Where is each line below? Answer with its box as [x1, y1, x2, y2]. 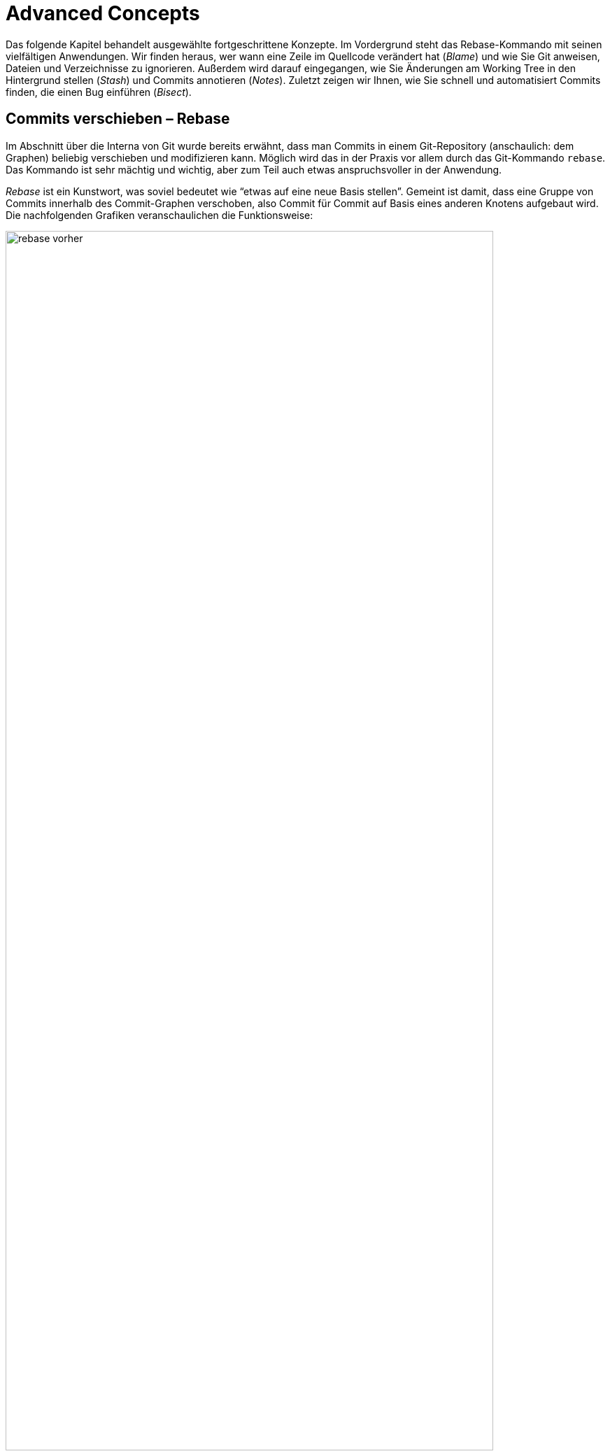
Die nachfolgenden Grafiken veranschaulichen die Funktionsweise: [6, 208, 313, 221]
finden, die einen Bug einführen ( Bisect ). [6, 85, 192, 98]
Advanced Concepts [6, 1, 200, 25]
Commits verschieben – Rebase [6, 110, 230, 128]
